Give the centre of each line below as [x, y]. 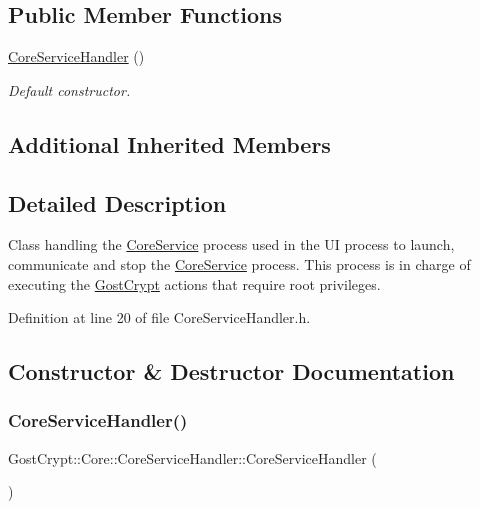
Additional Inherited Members [169, 143]
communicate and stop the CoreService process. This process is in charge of [239, 263]
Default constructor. [69, 89]
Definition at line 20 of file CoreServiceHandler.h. [159, 317]
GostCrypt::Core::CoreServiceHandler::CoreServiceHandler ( [192, 457]
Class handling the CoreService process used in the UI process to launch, [231, 244]
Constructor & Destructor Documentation [231, 371]
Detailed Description [117, 202]
